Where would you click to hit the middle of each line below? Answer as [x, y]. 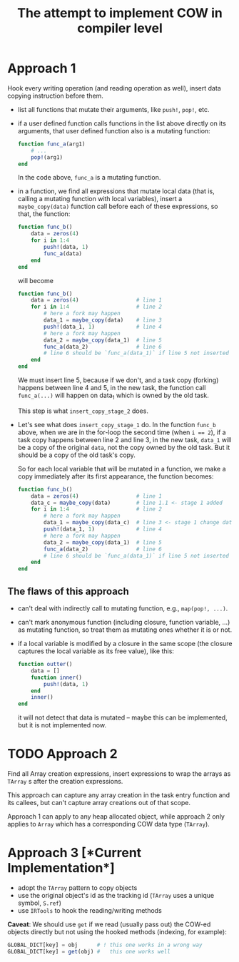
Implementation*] [61, 868]
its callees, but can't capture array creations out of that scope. [99, 803]
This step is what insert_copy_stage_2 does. [83, 411]
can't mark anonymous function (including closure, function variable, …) [124, 623]
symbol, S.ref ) [40, 903]
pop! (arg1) [47, 157]
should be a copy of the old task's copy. [76, 455]
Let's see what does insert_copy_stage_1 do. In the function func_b [117, 424]
